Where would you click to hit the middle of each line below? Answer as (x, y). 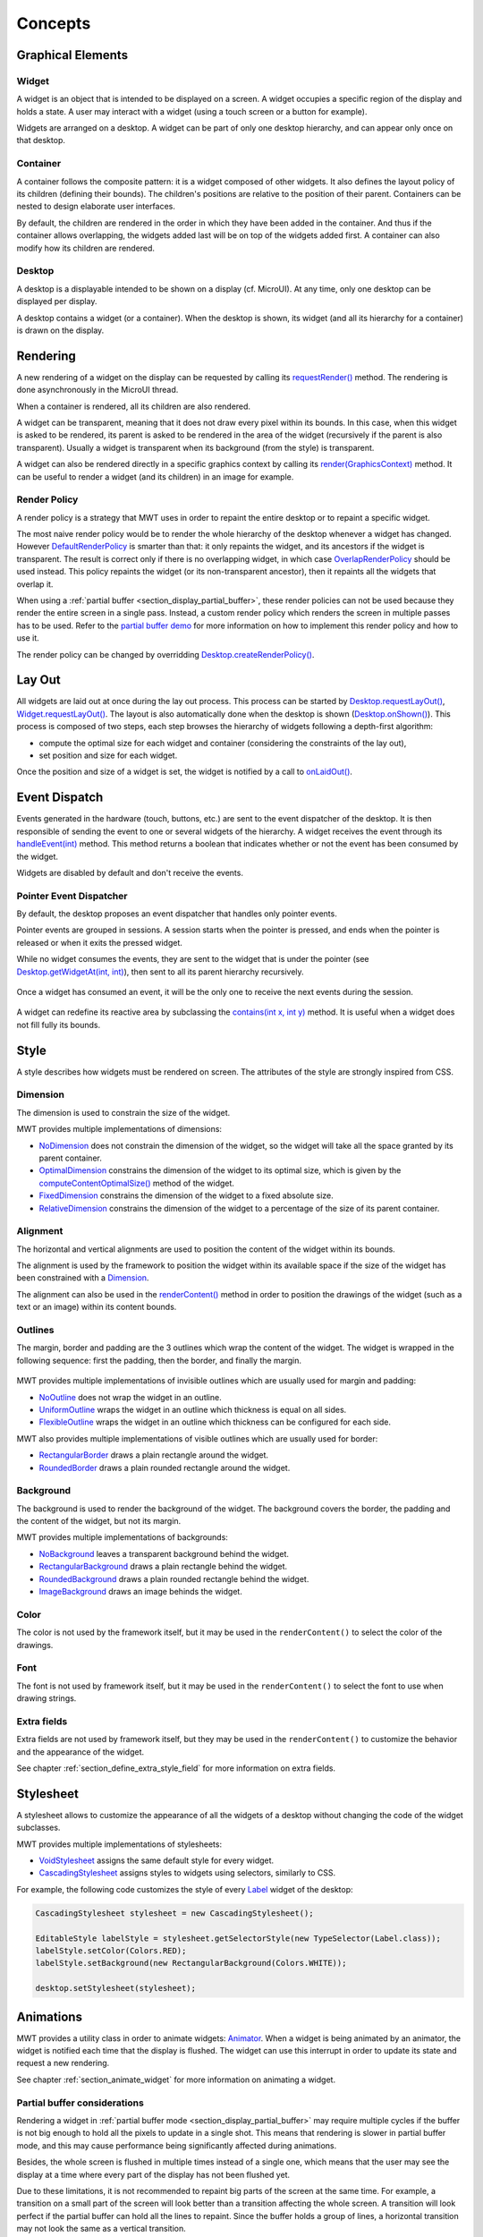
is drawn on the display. (60, 330)
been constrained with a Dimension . (83, 1278)
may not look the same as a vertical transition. (102, 2229)
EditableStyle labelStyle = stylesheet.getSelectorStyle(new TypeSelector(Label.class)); (238, 1938)
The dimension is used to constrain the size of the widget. (123, 1112)
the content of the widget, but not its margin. (99, 1521)
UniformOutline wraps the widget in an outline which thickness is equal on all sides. (193, 1409)
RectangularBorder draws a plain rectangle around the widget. (153, 1455)
